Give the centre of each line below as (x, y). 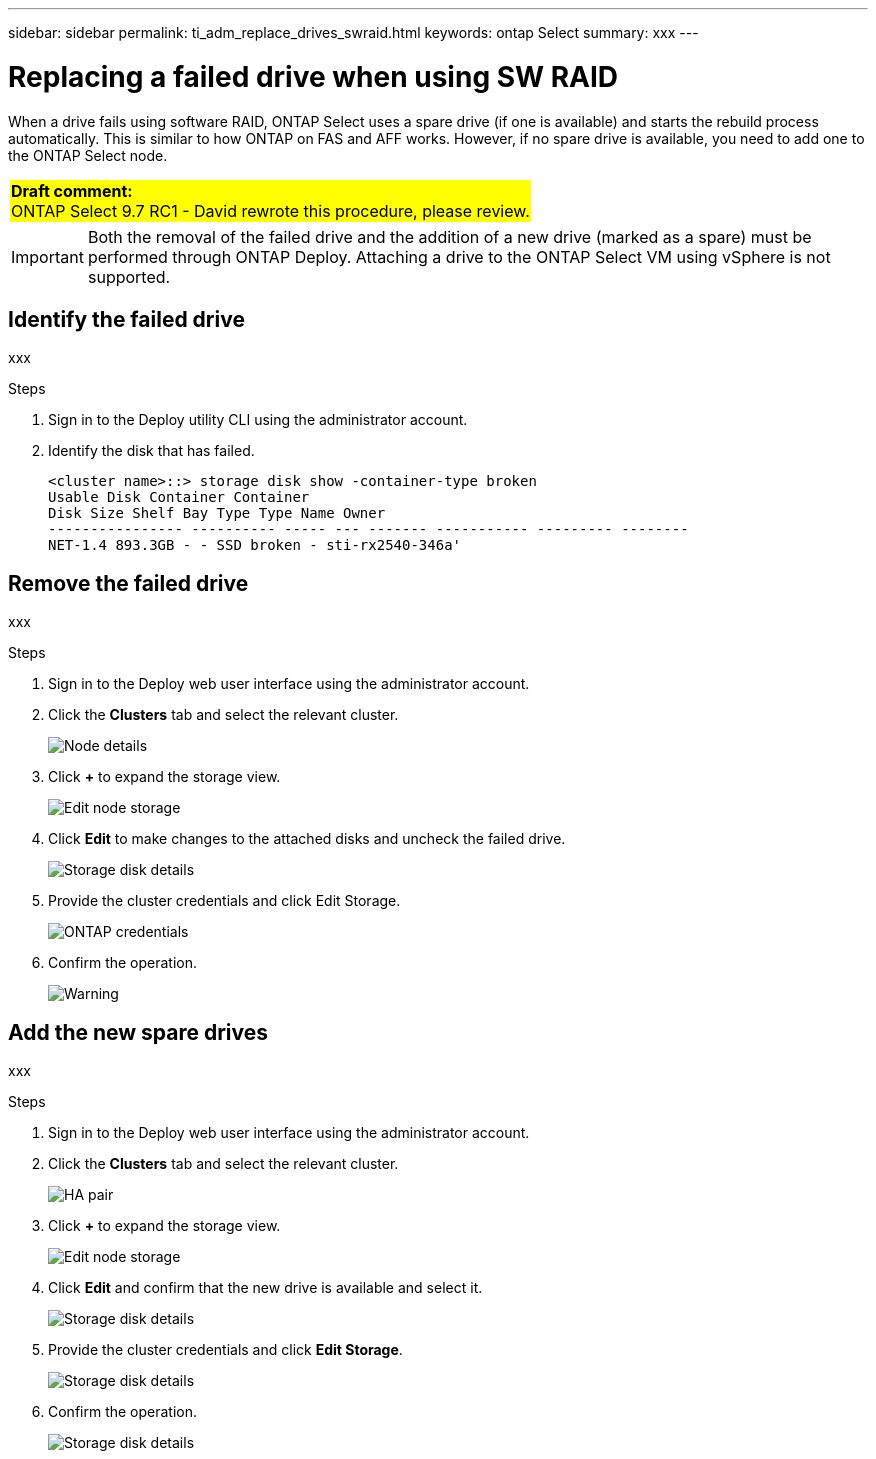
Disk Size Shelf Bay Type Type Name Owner (217, 513)
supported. (129, 276)
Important (47, 256)
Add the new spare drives (138, 1032)
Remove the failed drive (128, 583)
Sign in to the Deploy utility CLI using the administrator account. (258, 420)
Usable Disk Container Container (179, 497)
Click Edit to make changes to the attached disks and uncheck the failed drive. (307, 839)
